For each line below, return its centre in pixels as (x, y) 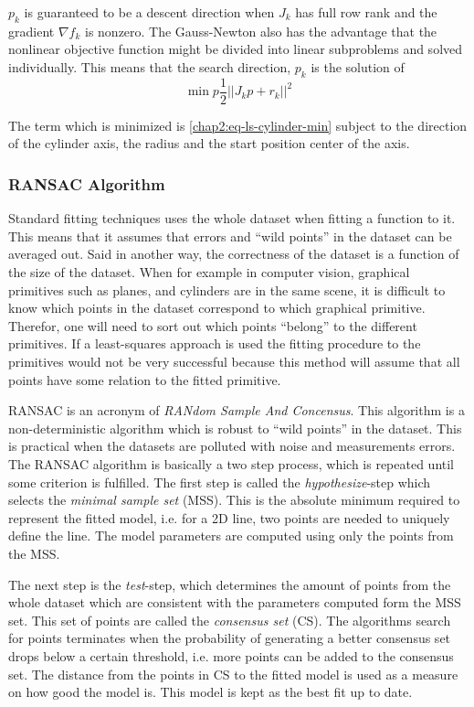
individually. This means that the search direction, (150, 66)
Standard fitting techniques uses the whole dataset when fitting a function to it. (232, 218)
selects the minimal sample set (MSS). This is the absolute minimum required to (234, 500)
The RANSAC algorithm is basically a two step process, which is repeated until (232, 463)
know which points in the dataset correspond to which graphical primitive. (217, 308)
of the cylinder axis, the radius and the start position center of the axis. (209, 143)
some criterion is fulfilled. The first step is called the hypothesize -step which (220, 482)
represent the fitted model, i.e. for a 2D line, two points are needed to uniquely (229, 517)
